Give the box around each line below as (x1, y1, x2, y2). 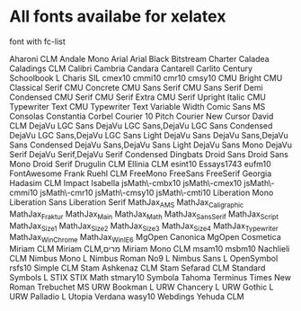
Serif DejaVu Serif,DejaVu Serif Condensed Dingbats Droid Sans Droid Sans (9, 148, 289, 159)
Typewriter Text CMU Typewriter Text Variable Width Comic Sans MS (9, 101, 266, 111)
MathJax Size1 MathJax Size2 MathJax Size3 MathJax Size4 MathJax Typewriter (9, 220, 279, 233)
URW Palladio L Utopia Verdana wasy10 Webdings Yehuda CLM (9, 291, 244, 302)
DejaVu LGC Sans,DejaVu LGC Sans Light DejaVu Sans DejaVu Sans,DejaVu (9, 129, 289, 140)
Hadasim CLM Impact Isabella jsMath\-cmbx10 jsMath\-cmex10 (9, 177, 243, 188)
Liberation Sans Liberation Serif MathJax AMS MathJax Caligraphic (9, 196, 244, 209)
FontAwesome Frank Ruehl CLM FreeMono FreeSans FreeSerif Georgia (9, 168, 272, 179)
